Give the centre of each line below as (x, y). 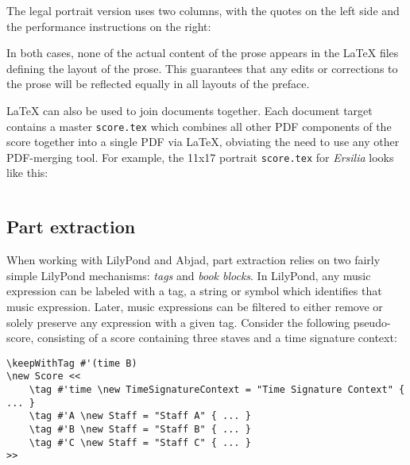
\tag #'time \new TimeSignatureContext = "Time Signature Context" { (217, 390)
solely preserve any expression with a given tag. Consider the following (178, 322)
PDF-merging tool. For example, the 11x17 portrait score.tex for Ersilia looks (200, 157)
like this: (27, 173)
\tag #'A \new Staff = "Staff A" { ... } (140, 416)
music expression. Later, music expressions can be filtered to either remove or (195, 307)
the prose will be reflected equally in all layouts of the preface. (158, 84)
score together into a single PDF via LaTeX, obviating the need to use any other (203, 142)
